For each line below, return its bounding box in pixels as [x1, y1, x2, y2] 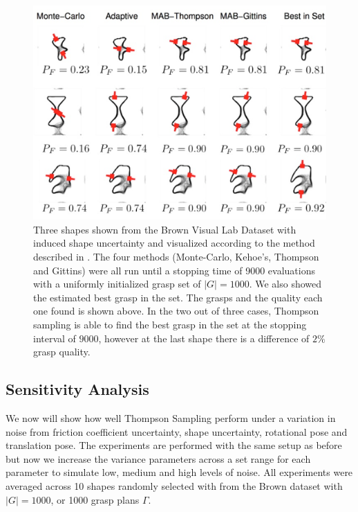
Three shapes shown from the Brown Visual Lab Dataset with [33, 222, 296, 236]
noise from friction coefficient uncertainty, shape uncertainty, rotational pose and [6, 424, 348, 439]
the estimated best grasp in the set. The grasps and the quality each [33, 290, 323, 304]
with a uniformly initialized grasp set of [33, 276, 201, 291]
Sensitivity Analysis [6, 378, 149, 400]
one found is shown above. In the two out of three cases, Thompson [33, 303, 319, 318]
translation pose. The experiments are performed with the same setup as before [6, 438, 342, 452]
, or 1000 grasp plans [50, 492, 140, 506]
